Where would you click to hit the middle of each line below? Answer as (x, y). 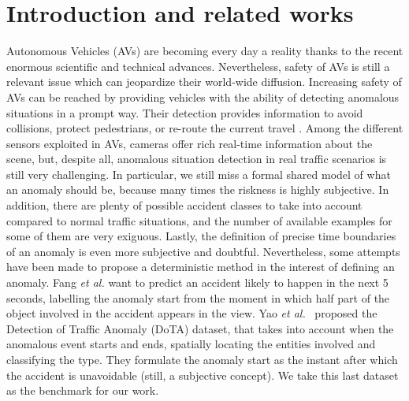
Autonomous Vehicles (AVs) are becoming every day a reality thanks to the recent (205, 51)
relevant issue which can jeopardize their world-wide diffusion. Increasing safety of (204, 82)
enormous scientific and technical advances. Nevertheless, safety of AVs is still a (198, 66)
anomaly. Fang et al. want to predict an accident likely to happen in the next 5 (197, 282)
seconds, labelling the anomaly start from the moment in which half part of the (198, 297)
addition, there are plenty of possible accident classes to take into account (184, 205)
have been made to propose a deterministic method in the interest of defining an (201, 267)
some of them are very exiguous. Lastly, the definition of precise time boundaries (201, 236)
